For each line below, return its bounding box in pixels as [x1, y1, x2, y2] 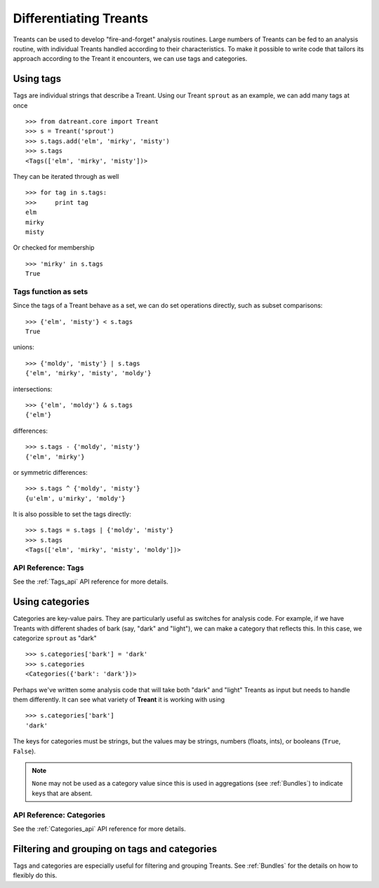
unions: [13, 343, 35, 351]
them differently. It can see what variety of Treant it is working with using [13, 695, 225, 704]
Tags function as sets [13, 286, 88, 296]
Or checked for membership [13, 243, 95, 252]
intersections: [13, 384, 53, 393]
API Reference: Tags [13, 563, 84, 573]
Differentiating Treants [13, 11, 149, 26]
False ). [13, 747, 36, 755]
